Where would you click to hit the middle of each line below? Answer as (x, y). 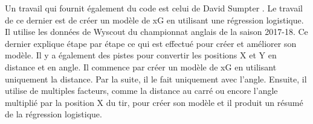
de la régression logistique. (53, 114)
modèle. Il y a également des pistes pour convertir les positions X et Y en (141, 55)
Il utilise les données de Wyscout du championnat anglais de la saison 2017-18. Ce (156, 32)
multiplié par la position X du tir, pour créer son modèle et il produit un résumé (154, 102)
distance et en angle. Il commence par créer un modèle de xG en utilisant (141, 67)
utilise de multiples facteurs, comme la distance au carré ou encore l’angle (141, 91)
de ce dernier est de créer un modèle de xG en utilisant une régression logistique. (154, 20)
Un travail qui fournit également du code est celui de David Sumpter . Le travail (154, 8)
